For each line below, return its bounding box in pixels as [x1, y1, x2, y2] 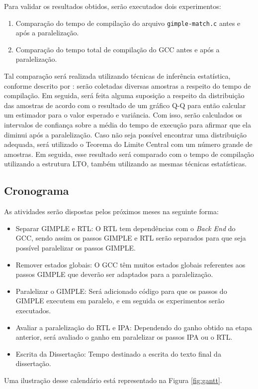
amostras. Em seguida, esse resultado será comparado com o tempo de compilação [4, 148, 254, 159]
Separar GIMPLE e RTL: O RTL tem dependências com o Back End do [15, 223, 236, 233]
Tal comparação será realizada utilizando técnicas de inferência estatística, [4, 71, 231, 81]
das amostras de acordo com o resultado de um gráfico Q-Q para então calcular [4, 100, 246, 110]
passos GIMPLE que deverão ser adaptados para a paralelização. [15, 269, 213, 279]
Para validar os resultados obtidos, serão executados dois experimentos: [4, 1, 221, 11]
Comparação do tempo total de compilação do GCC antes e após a [15, 44, 220, 54]
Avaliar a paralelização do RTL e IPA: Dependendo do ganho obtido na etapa [15, 322, 253, 332]
